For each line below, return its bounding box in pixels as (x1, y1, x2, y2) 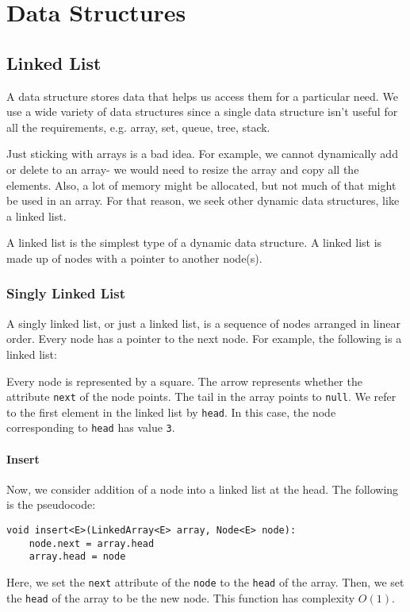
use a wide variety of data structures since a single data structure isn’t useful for (6, 103, 398, 120)
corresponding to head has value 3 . (6, 419, 175, 436)
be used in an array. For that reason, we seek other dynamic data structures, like (6, 192, 400, 209)
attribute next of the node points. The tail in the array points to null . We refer (6, 388, 397, 405)
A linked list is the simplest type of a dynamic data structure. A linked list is (6, 234, 382, 251)
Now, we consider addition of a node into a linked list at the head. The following (6, 480, 399, 497)
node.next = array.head (29, 537, 155, 549)
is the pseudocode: (6, 496, 96, 513)
